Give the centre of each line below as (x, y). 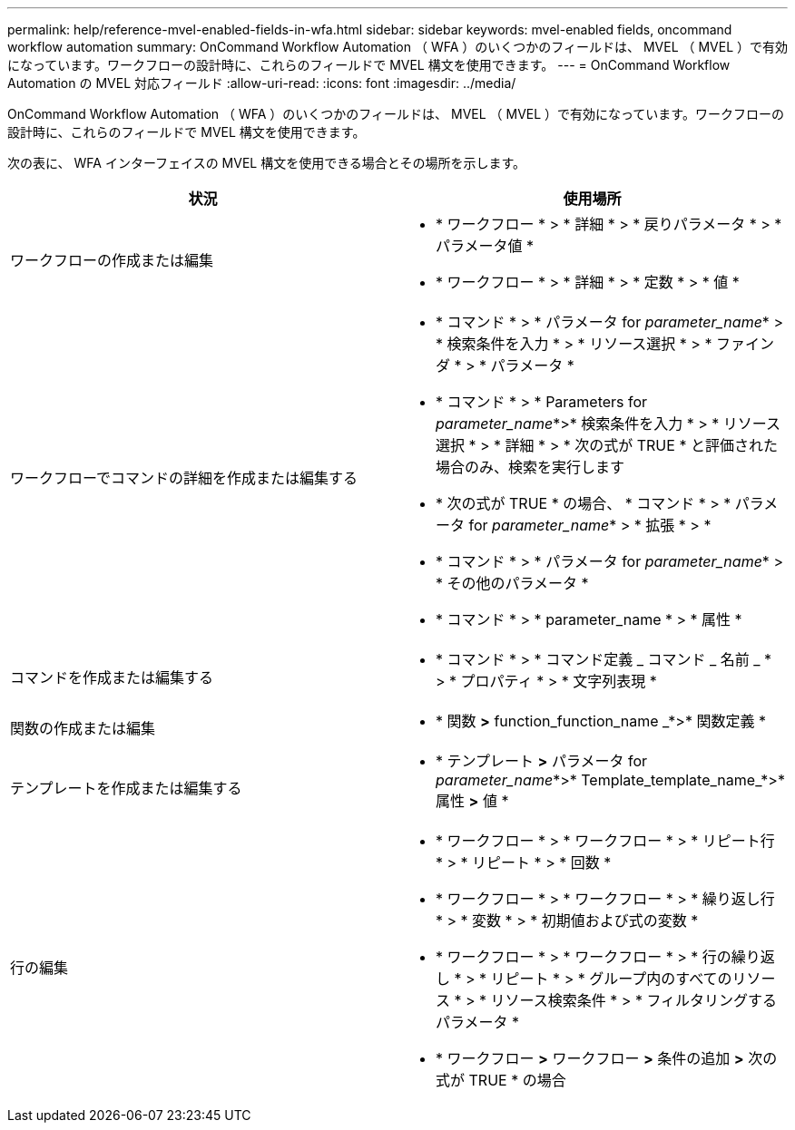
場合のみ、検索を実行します (530, 467)
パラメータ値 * (485, 246)
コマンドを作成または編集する (112, 677)
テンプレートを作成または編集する (126, 788)
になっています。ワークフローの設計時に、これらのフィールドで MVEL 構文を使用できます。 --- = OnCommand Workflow (369, 65)
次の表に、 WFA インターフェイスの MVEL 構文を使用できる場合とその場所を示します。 (267, 163)
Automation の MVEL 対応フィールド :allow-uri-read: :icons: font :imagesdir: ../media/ (262, 83)
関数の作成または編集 (83, 728)
